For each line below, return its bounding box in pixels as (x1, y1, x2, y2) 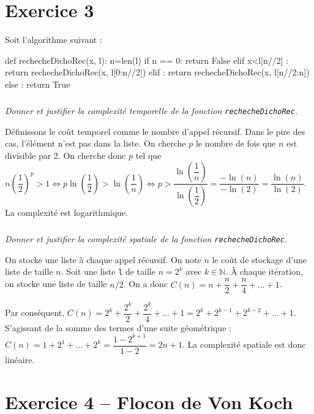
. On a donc (123, 277, 168, 290)
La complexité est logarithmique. (5, 206, 128, 219)
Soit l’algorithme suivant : (5, 33, 102, 46)
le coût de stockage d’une (212, 253, 307, 266)
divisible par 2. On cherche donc (5, 148, 126, 161)
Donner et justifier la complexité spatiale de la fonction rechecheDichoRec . (5, 232, 288, 245)
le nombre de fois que (195, 137, 276, 150)
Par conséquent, (5, 306, 65, 319)
